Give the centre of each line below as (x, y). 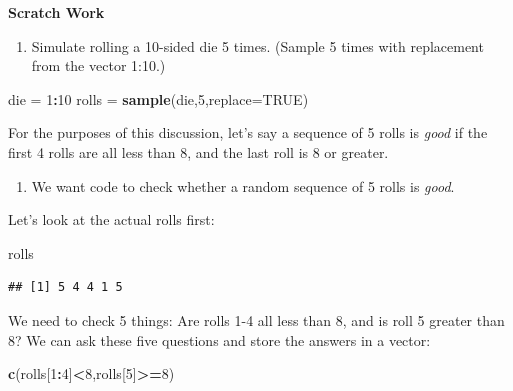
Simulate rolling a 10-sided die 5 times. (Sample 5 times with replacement (257, 45)
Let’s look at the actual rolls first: (111, 219)
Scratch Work (56, 12)
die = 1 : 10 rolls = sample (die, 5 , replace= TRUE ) (158, 98)
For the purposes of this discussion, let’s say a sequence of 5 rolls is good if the (248, 132)
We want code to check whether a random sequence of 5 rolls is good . (243, 185)
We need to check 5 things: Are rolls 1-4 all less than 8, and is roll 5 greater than (256, 319)
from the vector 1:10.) (98, 65)
